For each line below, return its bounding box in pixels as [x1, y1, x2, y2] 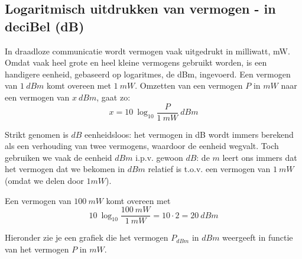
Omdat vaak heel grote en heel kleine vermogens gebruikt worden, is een [5, 56, 267, 69]
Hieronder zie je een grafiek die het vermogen [5, 231, 168, 244]
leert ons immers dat [222, 151, 297, 163]
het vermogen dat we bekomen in [5, 163, 125, 175]
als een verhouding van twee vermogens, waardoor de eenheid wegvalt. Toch [5, 140, 279, 152]
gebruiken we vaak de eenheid [5, 151, 112, 163]
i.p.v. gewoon [135, 151, 183, 163]
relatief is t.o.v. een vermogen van [148, 163, 271, 175]
